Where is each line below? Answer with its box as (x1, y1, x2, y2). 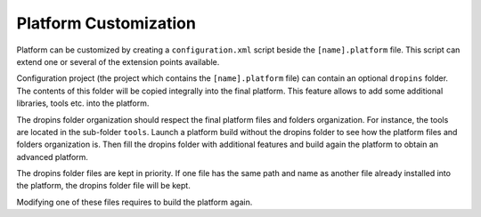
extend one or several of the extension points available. (16, 56, 220, 67)
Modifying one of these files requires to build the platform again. (16, 197, 253, 207)
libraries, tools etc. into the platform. (16, 98, 150, 108)
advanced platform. (16, 151, 89, 162)
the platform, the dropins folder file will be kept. (16, 181, 191, 191)
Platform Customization (16, 13, 196, 33)
